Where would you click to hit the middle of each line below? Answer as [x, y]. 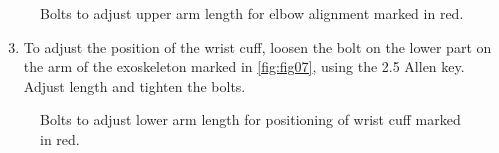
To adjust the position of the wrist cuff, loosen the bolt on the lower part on [257, 46]
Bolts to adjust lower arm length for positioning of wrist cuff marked [250, 119]
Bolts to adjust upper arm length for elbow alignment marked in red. [252, 13]
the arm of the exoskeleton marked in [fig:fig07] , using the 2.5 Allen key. [244, 66]
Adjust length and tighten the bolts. [134, 85]
